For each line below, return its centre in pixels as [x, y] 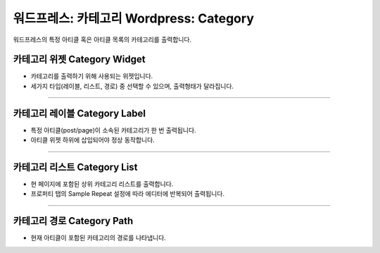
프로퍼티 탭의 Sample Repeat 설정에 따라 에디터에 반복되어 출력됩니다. [128, 194]
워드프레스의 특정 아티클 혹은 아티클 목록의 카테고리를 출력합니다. [102, 39]
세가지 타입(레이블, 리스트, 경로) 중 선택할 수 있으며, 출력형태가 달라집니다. [132, 86]
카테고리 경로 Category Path [73, 221]
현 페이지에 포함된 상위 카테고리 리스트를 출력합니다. [102, 184]
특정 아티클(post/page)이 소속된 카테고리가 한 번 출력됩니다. [113, 130]
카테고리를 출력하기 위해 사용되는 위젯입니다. [92, 76]
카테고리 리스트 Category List [75, 167]
